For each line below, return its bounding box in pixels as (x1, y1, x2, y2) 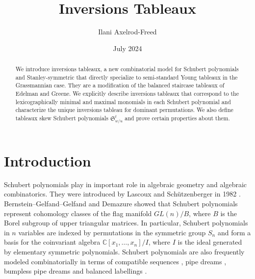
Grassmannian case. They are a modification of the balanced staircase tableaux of (15, 81, 225, 89)
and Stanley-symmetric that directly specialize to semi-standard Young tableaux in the (15, 73, 238, 81)
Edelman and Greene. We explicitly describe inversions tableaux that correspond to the (15, 89, 239, 98)
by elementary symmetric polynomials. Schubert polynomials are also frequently (4, 247, 245, 256)
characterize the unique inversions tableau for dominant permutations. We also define (15, 106, 233, 114)
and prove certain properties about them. (125, 114, 230, 122)
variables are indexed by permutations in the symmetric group (18, 227, 206, 237)
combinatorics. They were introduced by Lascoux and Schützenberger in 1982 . (4, 189, 241, 199)
